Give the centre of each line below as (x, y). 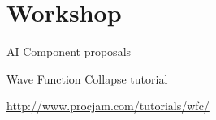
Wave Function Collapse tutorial (87, 78)
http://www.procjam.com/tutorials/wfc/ (108, 106)
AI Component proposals (69, 51)
